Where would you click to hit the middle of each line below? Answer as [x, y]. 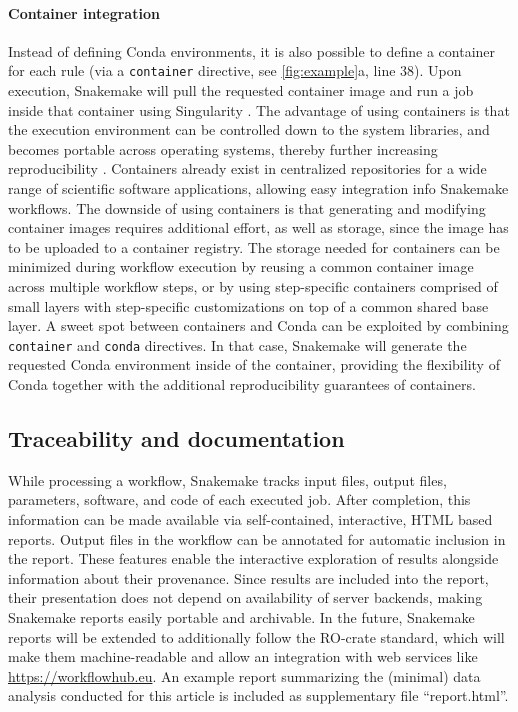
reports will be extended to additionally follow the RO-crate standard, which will [256, 636]
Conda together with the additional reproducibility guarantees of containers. [242, 384]
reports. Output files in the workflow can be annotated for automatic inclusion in [257, 538]
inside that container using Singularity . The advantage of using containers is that [259, 109]
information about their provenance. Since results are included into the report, [248, 577]
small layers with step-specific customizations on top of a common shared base [248, 305]
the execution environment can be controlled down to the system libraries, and [249, 129]
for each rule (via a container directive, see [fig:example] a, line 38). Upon [235, 70]
